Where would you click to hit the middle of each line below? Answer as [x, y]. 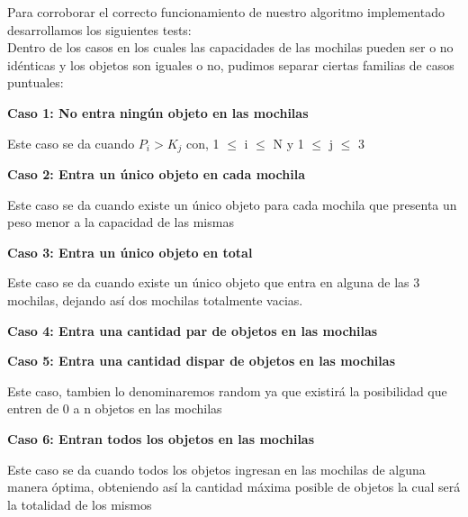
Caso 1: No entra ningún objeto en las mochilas [158, 112]
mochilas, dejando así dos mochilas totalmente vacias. [155, 299]
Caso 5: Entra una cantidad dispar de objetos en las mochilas [201, 361]
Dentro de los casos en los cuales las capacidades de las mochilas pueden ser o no [230, 47]
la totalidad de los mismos [80, 504]
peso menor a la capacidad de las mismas [121, 222]
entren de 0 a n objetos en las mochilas [115, 408]
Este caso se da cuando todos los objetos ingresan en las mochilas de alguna [216, 469]
